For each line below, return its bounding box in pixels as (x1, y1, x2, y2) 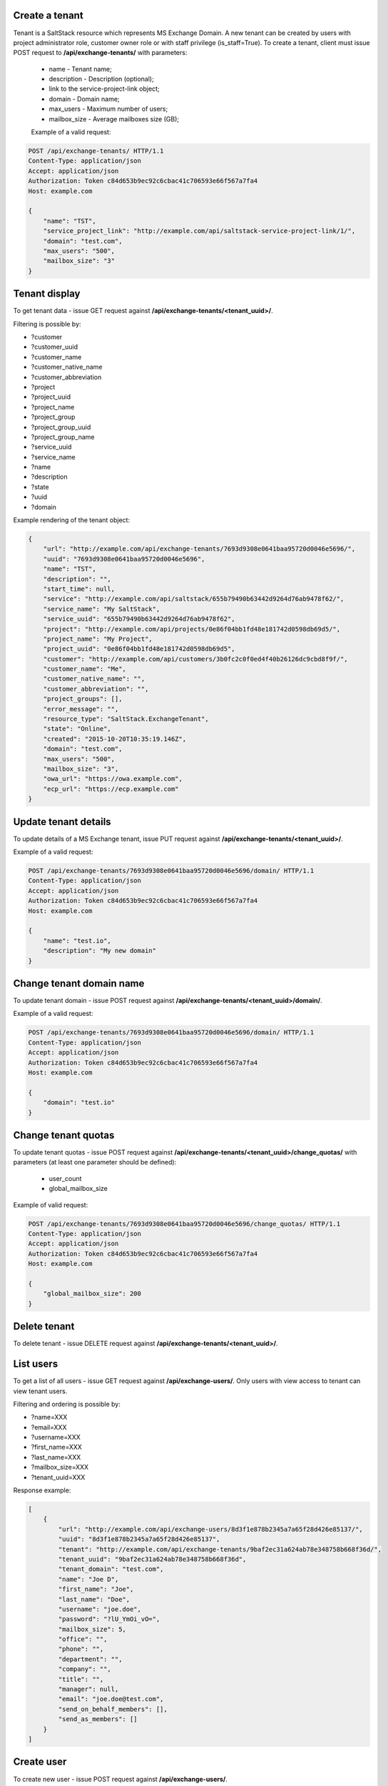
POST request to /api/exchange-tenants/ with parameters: (13, 49, 188, 57)
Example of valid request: (13, 1200, 88, 1209)
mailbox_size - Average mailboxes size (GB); (48, 114, 180, 123)
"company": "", (58, 1665, 112, 1673)
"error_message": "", (43, 704, 119, 713)
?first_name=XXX (31, 1443, 82, 1452)
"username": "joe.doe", (58, 1605, 142, 1613)
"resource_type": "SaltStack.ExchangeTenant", (43, 715, 210, 723)
